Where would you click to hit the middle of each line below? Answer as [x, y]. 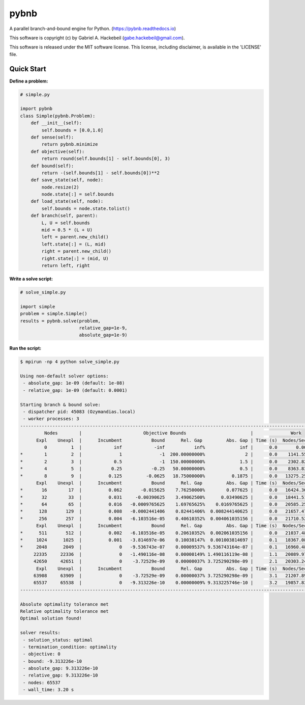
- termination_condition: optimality [70, 647]
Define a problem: [29, 81]
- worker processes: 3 [51, 419]
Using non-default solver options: [64, 376]
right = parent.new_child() [77, 251]
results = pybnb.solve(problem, [60, 321]
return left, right [66, 265]
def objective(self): [58, 151]
